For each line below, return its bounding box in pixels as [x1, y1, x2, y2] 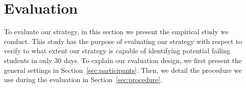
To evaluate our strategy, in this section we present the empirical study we [4, 26, 229, 37]
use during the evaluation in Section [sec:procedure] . [4, 74, 162, 85]
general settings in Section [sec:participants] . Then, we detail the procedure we [4, 65, 242, 75]
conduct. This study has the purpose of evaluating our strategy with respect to [4, 36, 242, 46]
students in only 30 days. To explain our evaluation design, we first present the [4, 55, 242, 65]
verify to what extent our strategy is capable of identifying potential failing [4, 45, 230, 56]
